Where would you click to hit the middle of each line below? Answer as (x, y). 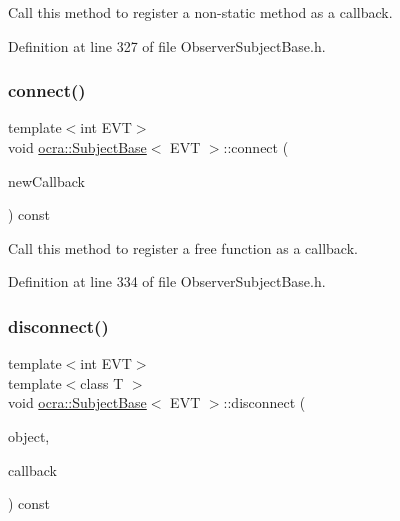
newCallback (46, 180)
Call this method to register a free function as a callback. (183, 247)
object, (29, 435)
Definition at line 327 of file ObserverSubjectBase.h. (167, 45)
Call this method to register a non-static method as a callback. (200, 12)
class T (102, 382)
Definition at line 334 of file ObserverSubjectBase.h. (167, 281)
